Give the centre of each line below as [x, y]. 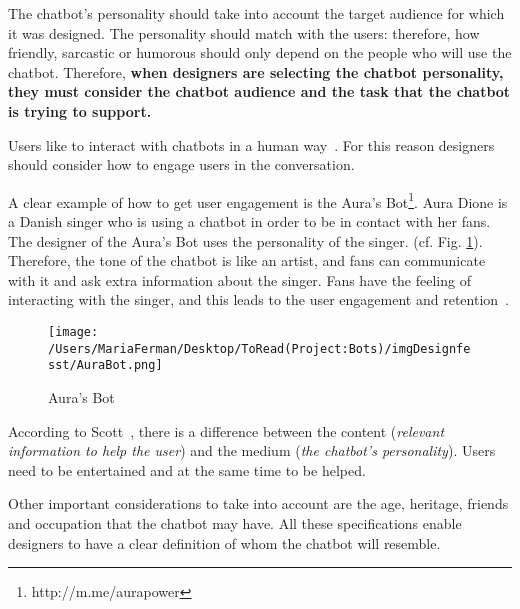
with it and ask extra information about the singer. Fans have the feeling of [239, 279]
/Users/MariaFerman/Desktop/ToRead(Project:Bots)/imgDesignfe [259, 348]
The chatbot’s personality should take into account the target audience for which [256, 13]
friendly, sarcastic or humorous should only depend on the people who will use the [260, 52]
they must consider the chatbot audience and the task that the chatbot [259, 91]
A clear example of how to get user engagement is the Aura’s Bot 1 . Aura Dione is [258, 200]
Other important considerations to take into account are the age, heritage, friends [258, 503]
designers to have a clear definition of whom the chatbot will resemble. [224, 542]
